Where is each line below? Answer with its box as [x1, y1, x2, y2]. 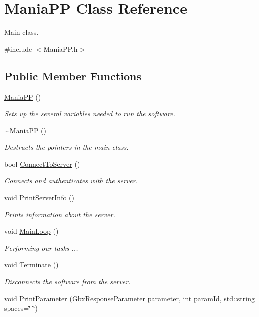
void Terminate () [4, 259, 59, 270]
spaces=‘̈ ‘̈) [4, 303, 38, 313]
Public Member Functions [4, 68, 141, 83]
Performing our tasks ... [4, 242, 78, 253]
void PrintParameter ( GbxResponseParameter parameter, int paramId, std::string [4, 293, 255, 303]
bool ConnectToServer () [4, 158, 80, 169]
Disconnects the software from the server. [4, 276, 131, 287]
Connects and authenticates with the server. [4, 175, 138, 186]
